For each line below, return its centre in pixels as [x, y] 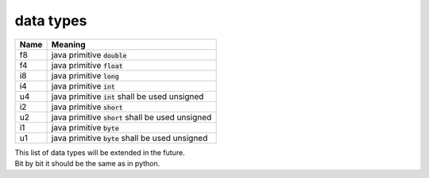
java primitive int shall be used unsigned [128, 97]
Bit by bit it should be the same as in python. [87, 163]
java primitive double [89, 55]
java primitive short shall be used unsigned [131, 117]
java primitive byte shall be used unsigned [129, 138]
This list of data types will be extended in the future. [100, 152]
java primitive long [85, 75]
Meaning [69, 44]
